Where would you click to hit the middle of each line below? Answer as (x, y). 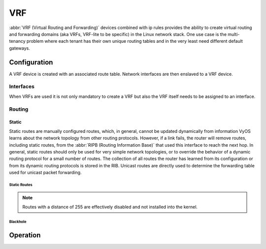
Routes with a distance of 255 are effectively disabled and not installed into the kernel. (110, 207)
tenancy (17, 41)
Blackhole (18, 221)
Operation (25, 235)
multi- (233, 34)
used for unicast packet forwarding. (45, 173)
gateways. (20, 48)
